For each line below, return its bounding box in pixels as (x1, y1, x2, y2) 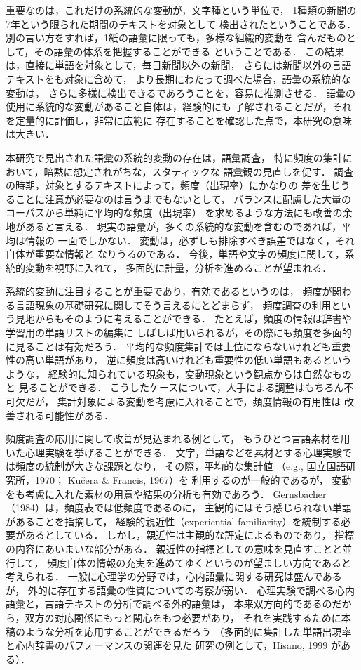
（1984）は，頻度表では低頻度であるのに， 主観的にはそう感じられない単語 (6, 500, 352, 515)
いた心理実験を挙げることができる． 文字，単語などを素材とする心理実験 (6, 445, 342, 459)
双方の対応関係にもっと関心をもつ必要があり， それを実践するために (25, 610, 341, 624)
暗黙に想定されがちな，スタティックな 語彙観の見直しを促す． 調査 (43, 164, 354, 178)
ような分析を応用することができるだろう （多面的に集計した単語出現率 (25, 624, 352, 638)
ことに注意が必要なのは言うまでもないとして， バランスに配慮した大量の (15, 191, 351, 206)
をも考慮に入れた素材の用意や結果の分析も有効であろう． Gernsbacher (6, 486, 327, 501)
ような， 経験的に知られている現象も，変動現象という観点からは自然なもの (6, 366, 352, 381)
